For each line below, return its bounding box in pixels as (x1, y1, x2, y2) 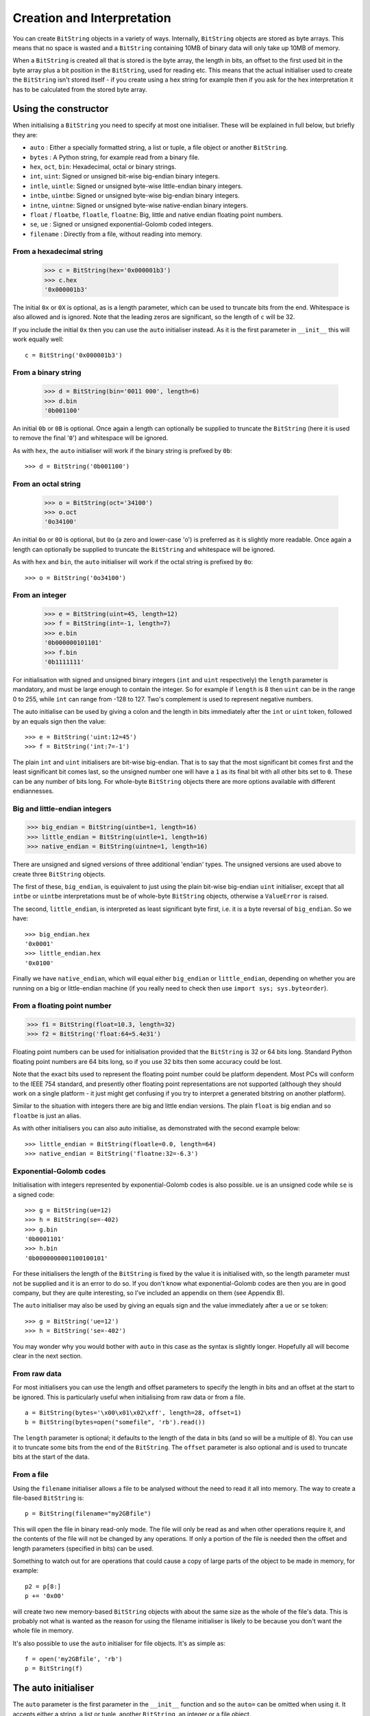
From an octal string (12, 479, 82, 489)
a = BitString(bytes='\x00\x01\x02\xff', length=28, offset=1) (25, 1408, 242, 1417)
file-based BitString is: (12, 1494, 84, 1502)
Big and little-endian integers (12, 804, 112, 813)
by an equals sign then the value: (12, 717, 106, 726)
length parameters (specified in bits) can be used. (12, 1544, 154, 1553)
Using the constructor (12, 103, 109, 115)
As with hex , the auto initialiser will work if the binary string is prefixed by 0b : (12, 446, 232, 454)
